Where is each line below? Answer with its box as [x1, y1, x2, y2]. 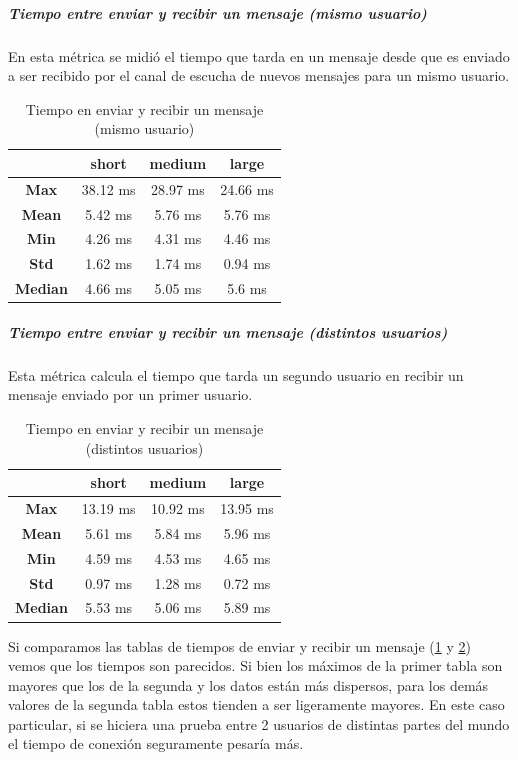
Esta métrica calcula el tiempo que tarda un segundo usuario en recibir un [8, 364, 464, 385]
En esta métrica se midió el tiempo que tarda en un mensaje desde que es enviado [8, 45, 510, 66]
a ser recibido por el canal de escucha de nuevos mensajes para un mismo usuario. [8, 65, 510, 86]
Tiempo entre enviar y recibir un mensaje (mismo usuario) [8, 2, 427, 23]
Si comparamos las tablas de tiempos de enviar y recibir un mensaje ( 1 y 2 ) [8, 635, 471, 656]
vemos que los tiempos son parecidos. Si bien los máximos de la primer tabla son [8, 655, 503, 676]
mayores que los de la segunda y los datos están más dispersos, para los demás [8, 674, 489, 695]
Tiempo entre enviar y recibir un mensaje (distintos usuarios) [8, 321, 448, 342]
